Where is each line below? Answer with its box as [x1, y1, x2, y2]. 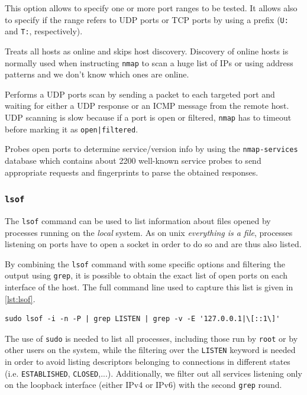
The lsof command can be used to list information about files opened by [5, 214, 271, 226]
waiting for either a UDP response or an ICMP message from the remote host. [5, 99, 289, 112]
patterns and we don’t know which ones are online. [5, 68, 189, 80]
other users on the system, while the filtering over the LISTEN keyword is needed [5, 344, 296, 356]
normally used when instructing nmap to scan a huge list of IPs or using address [5, 56, 293, 69]
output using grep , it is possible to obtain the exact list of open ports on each [5, 269, 287, 281]
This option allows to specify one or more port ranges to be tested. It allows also [5, 2, 298, 14]
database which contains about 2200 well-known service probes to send [5, 154, 261, 166]
